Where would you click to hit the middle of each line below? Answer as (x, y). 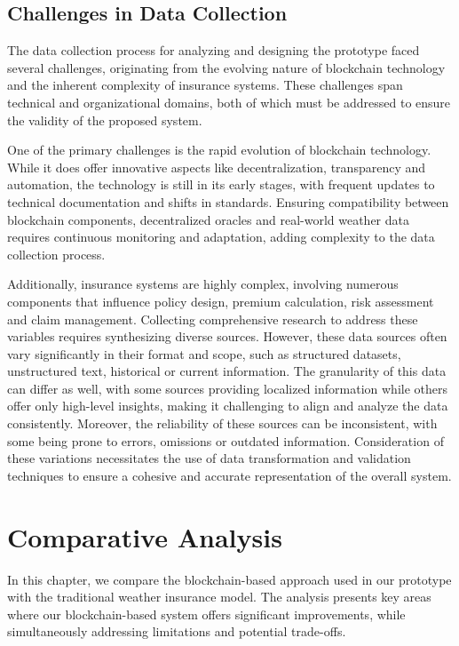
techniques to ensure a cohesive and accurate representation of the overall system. (229, 475)
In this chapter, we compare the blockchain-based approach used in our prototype (229, 579)
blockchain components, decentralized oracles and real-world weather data (208, 219)
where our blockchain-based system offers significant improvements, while (206, 614)
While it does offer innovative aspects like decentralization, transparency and (217, 167)
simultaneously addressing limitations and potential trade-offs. (177, 631)
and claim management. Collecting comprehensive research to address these (213, 319)
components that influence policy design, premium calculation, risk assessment (221, 301)
